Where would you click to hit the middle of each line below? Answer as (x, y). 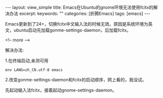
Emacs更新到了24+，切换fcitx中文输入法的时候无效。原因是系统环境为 (77, 24)
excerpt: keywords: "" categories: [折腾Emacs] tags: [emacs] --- (85, 14)
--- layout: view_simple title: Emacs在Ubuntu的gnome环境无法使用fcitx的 (79, 7)
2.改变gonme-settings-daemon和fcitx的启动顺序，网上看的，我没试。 (76, 80)
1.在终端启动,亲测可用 (27, 61)
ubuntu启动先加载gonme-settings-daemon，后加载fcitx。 (72, 30)
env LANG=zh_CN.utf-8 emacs (34, 70)
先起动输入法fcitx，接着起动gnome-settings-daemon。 (61, 90)
